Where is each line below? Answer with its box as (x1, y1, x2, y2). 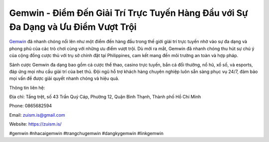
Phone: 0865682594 (9, 103, 52, 109)
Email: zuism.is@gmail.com (9, 112, 65, 118)
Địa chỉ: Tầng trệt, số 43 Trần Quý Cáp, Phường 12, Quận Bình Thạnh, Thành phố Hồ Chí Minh (9, 94, 201, 100)
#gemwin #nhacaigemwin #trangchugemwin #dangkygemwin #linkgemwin (9, 130, 164, 136)
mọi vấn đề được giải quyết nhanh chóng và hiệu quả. (9, 75, 120, 81)
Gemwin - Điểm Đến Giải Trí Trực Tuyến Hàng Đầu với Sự (9, 7, 249, 18)
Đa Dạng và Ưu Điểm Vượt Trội (9, 21, 137, 32)
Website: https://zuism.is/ (9, 121, 62, 127)
